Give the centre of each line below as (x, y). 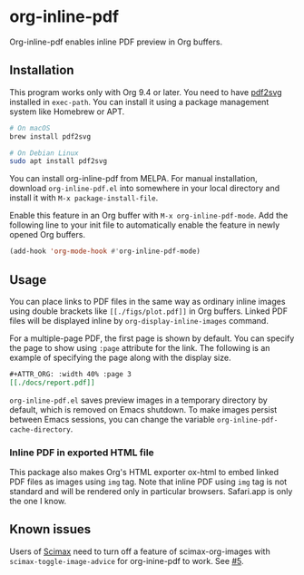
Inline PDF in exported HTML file (82, 453)
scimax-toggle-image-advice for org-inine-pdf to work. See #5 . (127, 560)
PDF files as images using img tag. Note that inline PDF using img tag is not (148, 482)
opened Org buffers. (48, 235)
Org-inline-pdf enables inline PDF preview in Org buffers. (116, 42)
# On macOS (30, 128)
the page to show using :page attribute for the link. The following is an (140, 347)
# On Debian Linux (44, 153)
